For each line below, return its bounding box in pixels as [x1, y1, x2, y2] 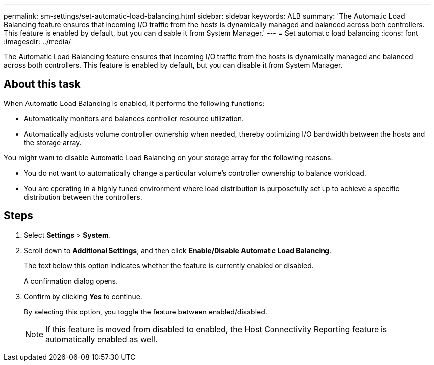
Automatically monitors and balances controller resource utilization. [24, 114, 244, 123]
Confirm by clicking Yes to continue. [24, 292, 142, 301]
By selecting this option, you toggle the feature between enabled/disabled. [24, 307, 267, 316]
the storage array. [24, 138, 82, 147]
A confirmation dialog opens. [24, 276, 118, 285]
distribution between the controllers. [24, 192, 142, 201]
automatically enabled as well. [45, 334, 158, 344]
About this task [4, 78, 81, 91]
